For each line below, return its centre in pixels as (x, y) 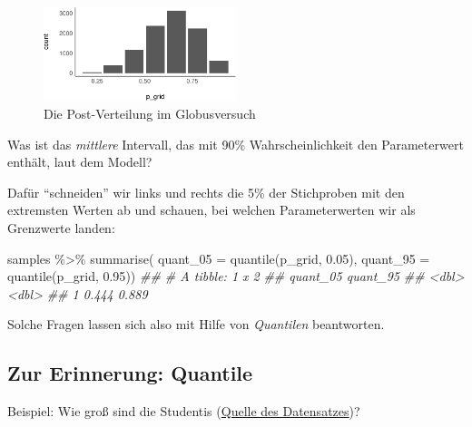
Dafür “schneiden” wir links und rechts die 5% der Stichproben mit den (206, 192)
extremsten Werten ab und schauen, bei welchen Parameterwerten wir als (211, 210)
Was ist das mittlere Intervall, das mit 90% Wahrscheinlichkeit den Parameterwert (236, 144)
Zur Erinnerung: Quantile (130, 373)
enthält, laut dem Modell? (80, 162)
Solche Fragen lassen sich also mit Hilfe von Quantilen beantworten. (196, 324)
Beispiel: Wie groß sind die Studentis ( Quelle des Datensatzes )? (184, 411)
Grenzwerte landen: (61, 228)
